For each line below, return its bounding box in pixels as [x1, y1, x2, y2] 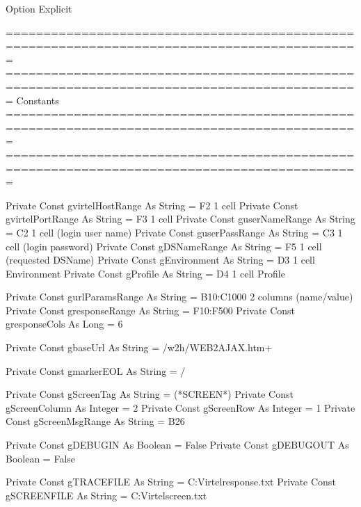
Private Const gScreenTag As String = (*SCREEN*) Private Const [6, 387, 294, 401]
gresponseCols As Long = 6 [6, 316, 123, 331]
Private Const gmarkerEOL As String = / [6, 363, 186, 378]
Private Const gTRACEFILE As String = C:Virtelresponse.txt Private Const [6, 474, 336, 489]
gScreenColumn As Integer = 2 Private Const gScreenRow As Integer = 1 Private [6, 400, 355, 415]
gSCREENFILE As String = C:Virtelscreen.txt [6, 488, 207, 502]
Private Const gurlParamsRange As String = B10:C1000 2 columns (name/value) [6, 289, 353, 304]
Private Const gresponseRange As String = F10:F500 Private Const [6, 303, 296, 317]
